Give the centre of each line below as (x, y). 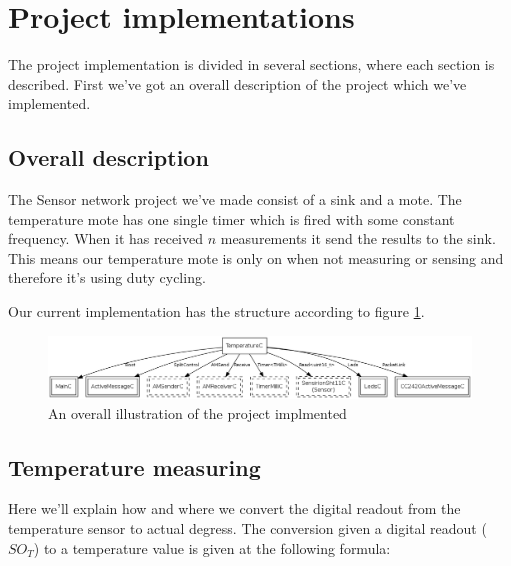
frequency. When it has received (105, 238)
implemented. (49, 103)
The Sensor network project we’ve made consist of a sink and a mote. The (235, 199)
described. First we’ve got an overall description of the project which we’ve (237, 83)
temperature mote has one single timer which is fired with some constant (231, 218)
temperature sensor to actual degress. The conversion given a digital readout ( (247, 528)
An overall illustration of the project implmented (197, 412)
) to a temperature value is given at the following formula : (212, 547)
